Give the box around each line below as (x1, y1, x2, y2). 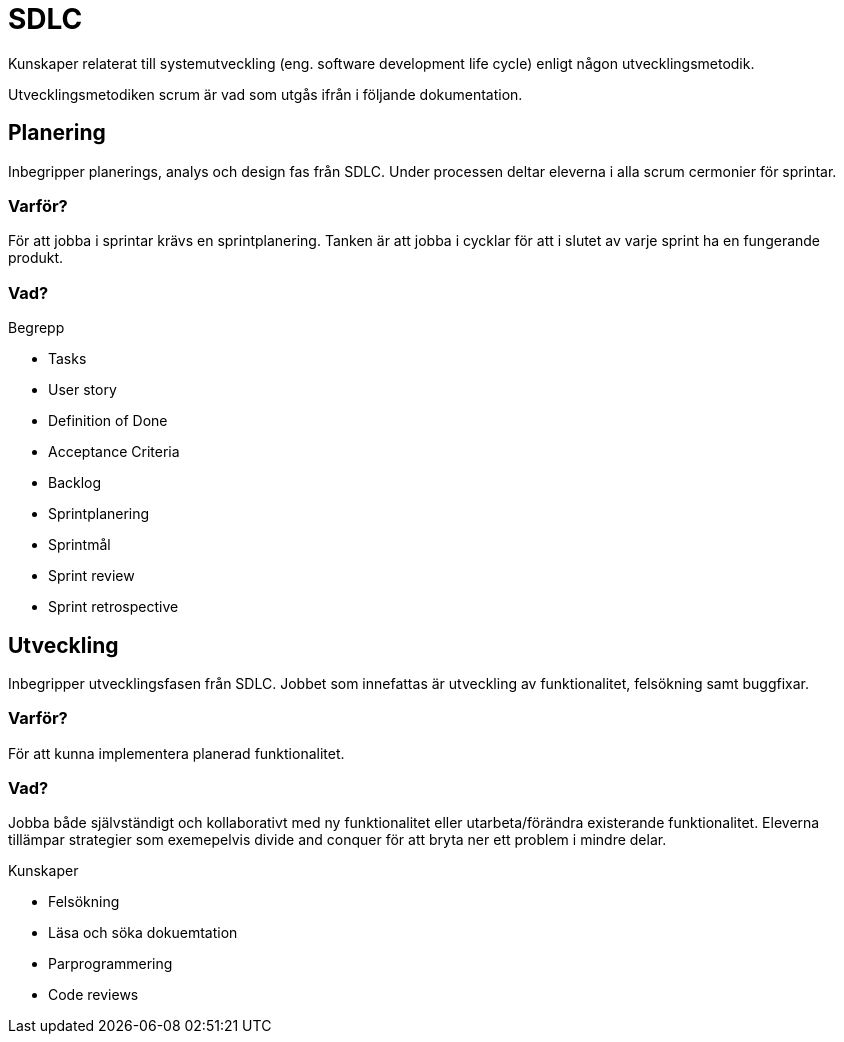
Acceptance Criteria (48, 443, 180, 461)
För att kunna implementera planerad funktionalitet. (8, 744, 345, 762)
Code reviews (48, 986, 139, 1004)
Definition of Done (48, 412, 168, 430)
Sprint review (48, 567, 135, 585)
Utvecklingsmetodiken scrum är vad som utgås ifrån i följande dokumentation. (8, 85, 523, 103)
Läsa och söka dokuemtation (48, 924, 238, 942)
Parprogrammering (48, 955, 173, 973)
